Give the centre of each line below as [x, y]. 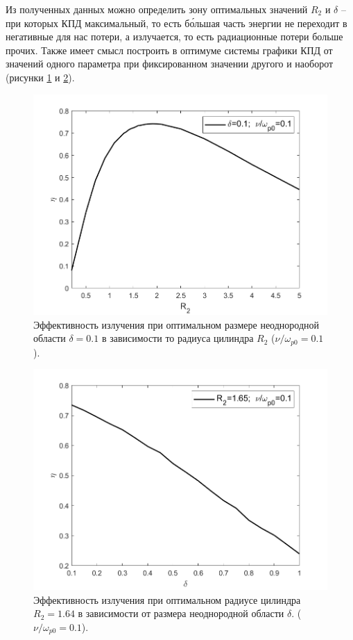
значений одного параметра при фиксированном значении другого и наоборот [170, 64]
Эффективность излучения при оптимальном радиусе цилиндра [167, 599]
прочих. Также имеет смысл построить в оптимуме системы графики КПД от [169, 50]
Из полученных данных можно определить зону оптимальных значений [157, 9]
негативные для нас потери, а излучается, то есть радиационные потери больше [174, 36]
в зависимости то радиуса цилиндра [178, 338]
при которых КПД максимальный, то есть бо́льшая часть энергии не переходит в [176, 23]
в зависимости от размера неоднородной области [181, 613]
